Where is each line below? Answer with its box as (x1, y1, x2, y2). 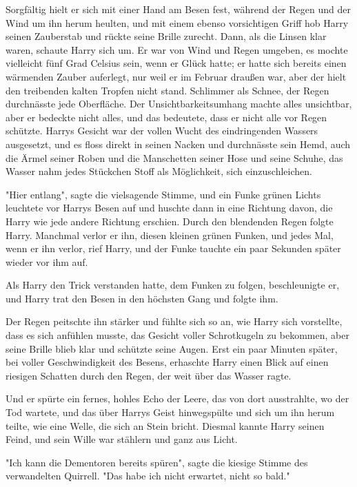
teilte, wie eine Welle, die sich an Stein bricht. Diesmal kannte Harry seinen (6, 418, 325, 433)
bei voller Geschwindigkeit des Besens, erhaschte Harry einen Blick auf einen (6, 355, 329, 369)
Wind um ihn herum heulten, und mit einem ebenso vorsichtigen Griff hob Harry (6, 15, 349, 30)
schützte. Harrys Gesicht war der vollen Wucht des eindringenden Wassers (6, 123, 318, 138)
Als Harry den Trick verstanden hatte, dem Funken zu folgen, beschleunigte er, (6, 278, 340, 292)
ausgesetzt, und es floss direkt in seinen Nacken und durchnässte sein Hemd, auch (6, 136, 351, 151)
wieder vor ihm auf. (6, 254, 88, 269)
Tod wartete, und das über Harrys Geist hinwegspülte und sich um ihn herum (6, 405, 335, 419)
